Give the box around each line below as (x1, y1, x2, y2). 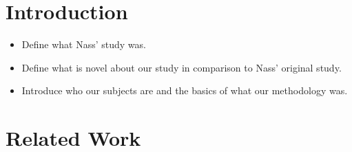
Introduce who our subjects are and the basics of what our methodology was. (21, 83, 348, 98)
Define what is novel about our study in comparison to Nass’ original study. (21, 60, 342, 74)
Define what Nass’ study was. (21, 37, 146, 52)
